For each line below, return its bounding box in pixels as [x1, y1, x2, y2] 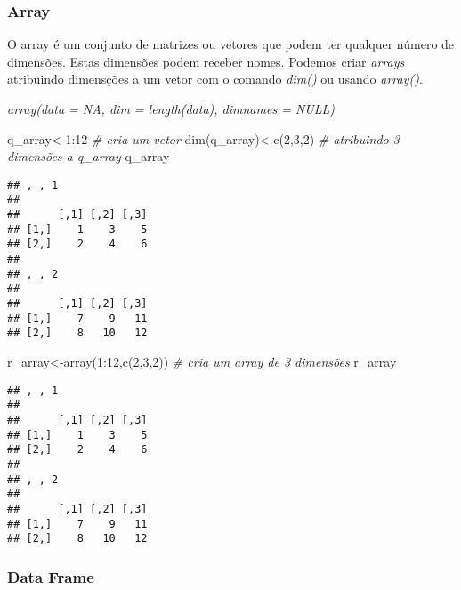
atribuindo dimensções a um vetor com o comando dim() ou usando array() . [7, 69, 423, 88]
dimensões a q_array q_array [7, 147, 170, 166]
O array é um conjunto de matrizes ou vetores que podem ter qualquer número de [7, 35, 455, 53]
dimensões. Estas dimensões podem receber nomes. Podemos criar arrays [7, 52, 405, 70]
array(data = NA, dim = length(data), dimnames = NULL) [7, 100, 335, 117]
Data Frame [7, 565, 94, 587]
